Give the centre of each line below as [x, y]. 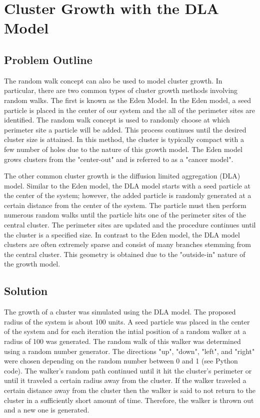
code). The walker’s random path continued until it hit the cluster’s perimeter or [128, 370]
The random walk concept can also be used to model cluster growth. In [113, 80]
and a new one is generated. [47, 410]
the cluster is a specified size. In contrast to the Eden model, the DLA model [122, 234]
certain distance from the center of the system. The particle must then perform [125, 205]
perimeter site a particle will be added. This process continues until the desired [125, 129]
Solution [26, 291]
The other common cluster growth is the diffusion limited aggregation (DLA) [122, 176]
